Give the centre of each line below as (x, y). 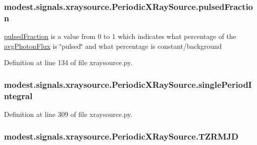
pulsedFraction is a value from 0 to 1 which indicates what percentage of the (120, 36)
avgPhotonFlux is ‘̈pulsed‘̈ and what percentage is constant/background (113, 46)
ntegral (18, 95)
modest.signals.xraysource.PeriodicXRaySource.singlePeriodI (128, 84)
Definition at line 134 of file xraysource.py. (68, 62)
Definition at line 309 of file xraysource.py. (68, 114)
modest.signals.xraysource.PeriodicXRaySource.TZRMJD (121, 136)
